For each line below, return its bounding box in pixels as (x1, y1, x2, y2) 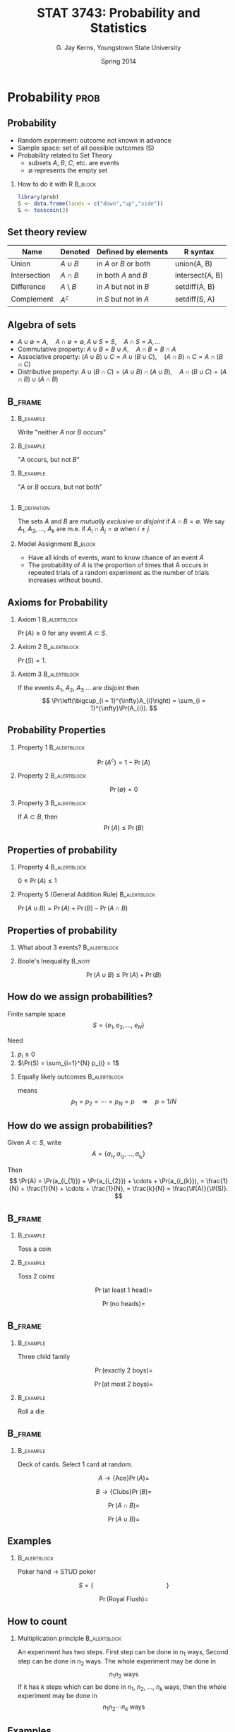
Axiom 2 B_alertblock (17, 643, 80, 651)
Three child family (17, 1352, 71, 1360)
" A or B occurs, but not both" (17, 482, 102, 492)
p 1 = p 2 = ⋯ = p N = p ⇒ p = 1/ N (71, 1097, 177, 1108)
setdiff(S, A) (175, 294, 215, 304)
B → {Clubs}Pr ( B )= (95, 1487, 152, 1495)
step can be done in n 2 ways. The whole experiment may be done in (17, 1657, 217, 1667)
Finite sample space (7, 1009, 66, 1018)
